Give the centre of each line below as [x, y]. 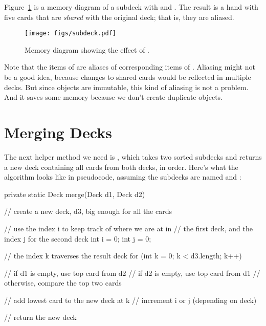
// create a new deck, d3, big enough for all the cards [88, 211]
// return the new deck [40, 317]
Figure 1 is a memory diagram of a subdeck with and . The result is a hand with [131, 7]
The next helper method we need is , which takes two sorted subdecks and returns [133, 156]
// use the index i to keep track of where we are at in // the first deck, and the [128, 228]
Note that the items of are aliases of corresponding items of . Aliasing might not [130, 67]
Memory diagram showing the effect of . [87, 49]
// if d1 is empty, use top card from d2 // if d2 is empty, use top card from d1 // [132, 273]
